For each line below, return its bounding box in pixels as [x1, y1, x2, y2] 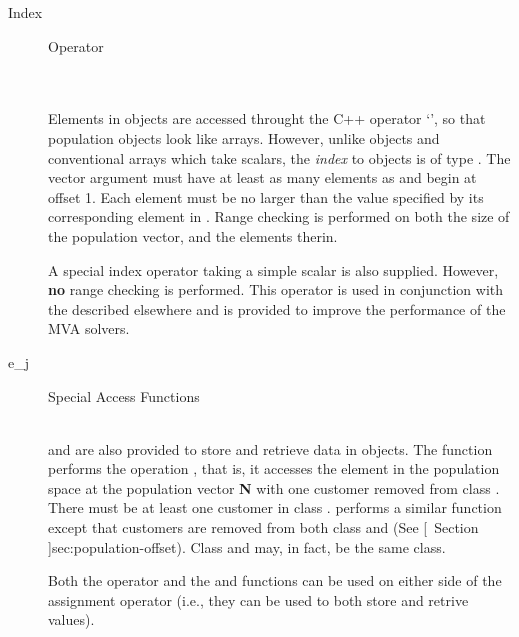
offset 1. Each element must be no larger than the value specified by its [48, 186, 484, 207]
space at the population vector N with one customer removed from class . [48, 477, 500, 498]
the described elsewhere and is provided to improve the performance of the [48, 298, 506, 319]
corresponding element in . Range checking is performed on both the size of [48, 206, 510, 227]
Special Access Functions [48, 385, 200, 406]
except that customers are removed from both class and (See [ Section [48, 517, 479, 538]
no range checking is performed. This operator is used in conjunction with [48, 279, 504, 300]
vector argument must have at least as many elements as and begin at [48, 167, 477, 188]
